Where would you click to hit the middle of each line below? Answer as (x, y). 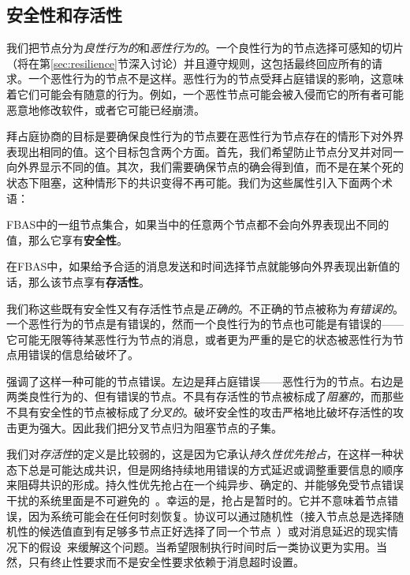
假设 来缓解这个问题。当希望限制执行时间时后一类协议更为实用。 (207, 546)
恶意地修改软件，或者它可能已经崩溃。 (106, 109)
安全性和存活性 (64, 15)
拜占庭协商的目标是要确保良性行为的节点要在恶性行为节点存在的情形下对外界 (205, 136)
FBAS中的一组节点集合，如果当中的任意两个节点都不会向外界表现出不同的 (198, 224)
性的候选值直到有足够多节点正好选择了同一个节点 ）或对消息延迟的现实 (202, 531)
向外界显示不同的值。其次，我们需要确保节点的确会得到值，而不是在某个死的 (205, 167)
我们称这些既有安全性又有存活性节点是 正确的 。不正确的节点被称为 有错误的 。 (205, 308)
